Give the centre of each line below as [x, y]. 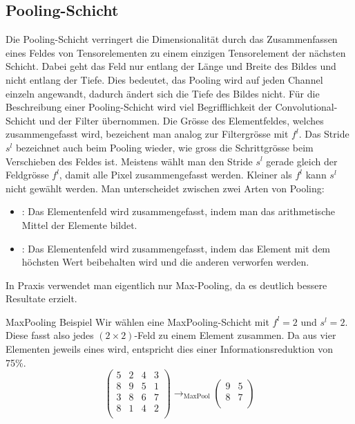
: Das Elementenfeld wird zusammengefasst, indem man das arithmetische [178, 211]
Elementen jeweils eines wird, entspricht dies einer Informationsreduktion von [170, 349]
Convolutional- [306, 107]
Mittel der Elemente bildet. [79, 224]
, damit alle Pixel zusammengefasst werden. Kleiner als [175, 175]
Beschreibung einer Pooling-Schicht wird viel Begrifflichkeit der [139, 107]
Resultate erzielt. [41, 298]
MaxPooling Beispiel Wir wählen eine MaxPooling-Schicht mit [137, 321]
